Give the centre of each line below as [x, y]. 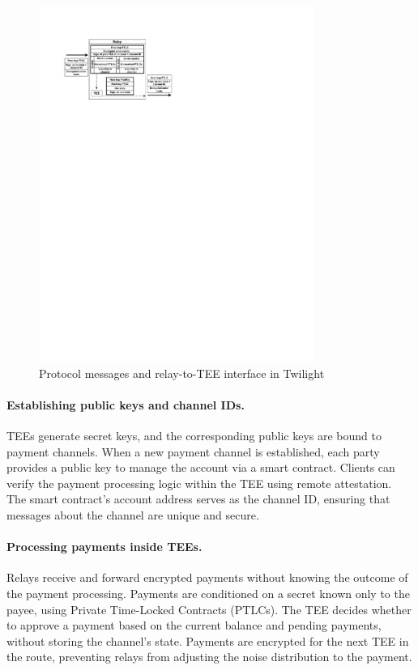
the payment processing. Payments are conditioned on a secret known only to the [208, 594]
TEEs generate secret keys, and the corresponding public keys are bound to [194, 436]
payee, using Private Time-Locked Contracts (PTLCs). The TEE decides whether [209, 609]
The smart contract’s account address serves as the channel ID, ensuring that [198, 499]
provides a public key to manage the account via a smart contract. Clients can [201, 467]
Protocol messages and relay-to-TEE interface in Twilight [182, 373]
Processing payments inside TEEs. [104, 547]
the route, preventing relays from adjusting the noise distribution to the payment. [209, 657]
